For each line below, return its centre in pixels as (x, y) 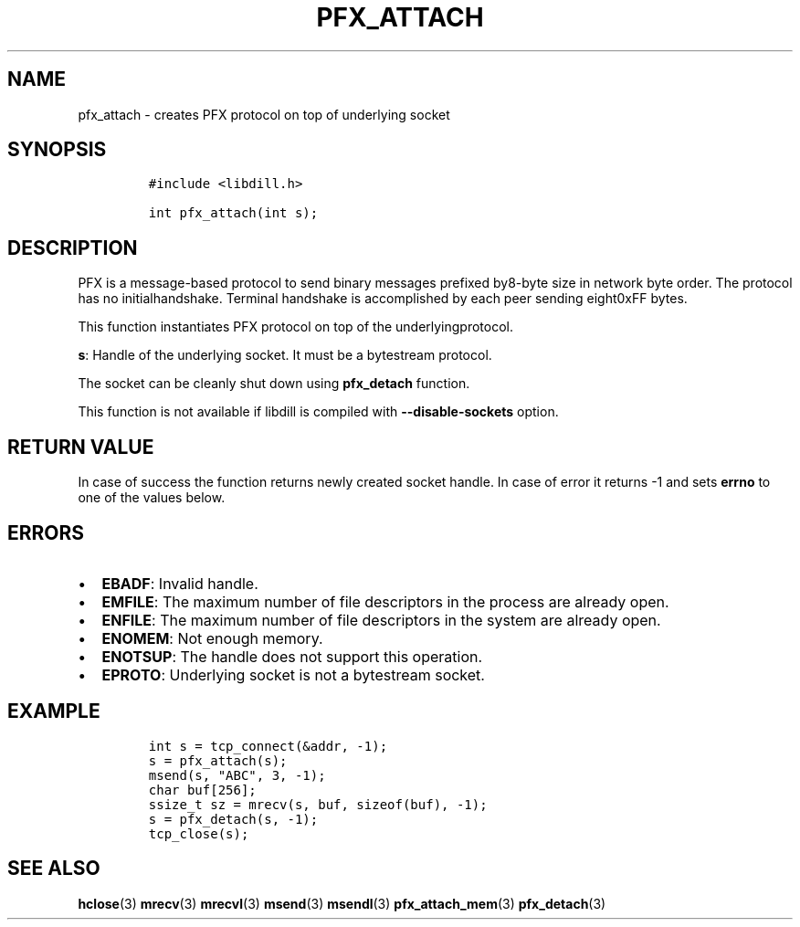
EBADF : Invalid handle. (180, 583)
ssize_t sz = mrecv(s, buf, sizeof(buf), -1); (318, 804)
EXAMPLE (54, 711)
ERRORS (46, 532)
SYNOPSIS (57, 150)
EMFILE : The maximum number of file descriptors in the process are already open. (385, 601)
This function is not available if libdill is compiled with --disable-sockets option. (318, 412)
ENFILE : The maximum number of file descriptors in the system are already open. (381, 620)
